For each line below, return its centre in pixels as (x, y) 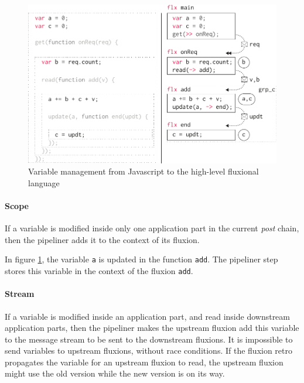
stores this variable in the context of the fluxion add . (99, 271)
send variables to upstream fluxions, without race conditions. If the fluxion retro (149, 350)
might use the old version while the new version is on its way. (115, 373)
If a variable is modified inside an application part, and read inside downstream (148, 316)
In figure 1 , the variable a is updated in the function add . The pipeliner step (141, 259)
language (44, 182)
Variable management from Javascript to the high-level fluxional (144, 171)
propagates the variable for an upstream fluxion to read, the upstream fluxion (144, 362)
